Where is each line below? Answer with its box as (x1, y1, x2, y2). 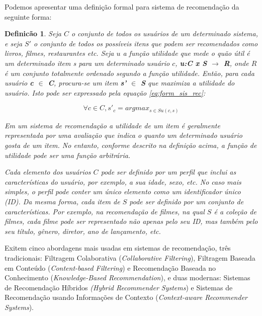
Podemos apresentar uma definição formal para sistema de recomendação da (5, 2, 239, 12)
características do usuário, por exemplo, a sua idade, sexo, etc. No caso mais (5, 176, 241, 187)
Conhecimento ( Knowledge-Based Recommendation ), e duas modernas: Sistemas (5, 272, 250, 283)
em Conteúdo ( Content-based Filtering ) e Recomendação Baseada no (5, 262, 216, 273)
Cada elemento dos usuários (5, 167, 91, 177)
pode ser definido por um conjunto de (129, 196, 244, 207)
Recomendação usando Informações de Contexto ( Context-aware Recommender (5, 292, 247, 302)
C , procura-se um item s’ (48, 77, 127, 88)
